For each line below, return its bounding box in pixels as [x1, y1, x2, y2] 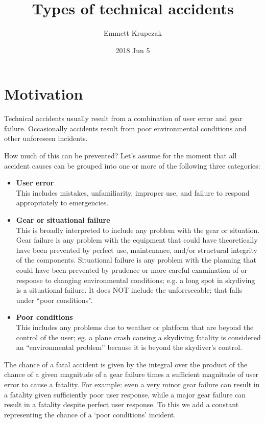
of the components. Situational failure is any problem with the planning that [16, 254, 256, 265]
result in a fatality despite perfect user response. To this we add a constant [4, 399, 239, 410]
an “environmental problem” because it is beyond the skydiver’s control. [16, 342, 243, 353]
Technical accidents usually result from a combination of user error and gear [4, 113, 243, 124]
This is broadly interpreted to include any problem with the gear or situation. [16, 224, 260, 235]
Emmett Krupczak [104, 28, 162, 38]
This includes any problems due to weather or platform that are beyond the [16, 321, 254, 332]
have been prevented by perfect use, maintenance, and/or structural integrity [16, 244, 257, 255]
